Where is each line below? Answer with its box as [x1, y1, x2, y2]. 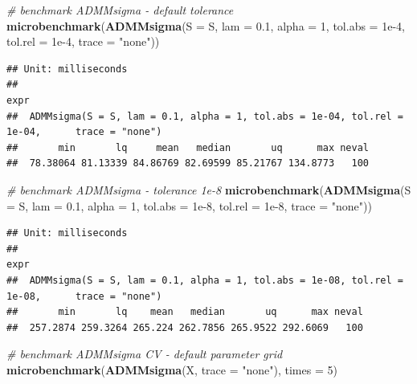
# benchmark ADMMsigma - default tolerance [6, 2, 234, 18]
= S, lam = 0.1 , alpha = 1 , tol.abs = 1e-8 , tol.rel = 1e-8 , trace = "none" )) [6, 197, 372, 214]
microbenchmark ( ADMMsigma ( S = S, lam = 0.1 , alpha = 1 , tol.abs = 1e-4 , [6, 17, 405, 34]
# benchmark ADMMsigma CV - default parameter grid [6, 345, 283, 362]
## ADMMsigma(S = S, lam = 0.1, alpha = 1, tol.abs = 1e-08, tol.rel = [6, 274, 403, 286]
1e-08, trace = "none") [6, 290, 162, 302]
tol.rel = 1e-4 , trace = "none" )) [6, 33, 160, 50]
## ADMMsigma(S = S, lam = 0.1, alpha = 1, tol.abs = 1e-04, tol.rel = [6, 110, 403, 122]
